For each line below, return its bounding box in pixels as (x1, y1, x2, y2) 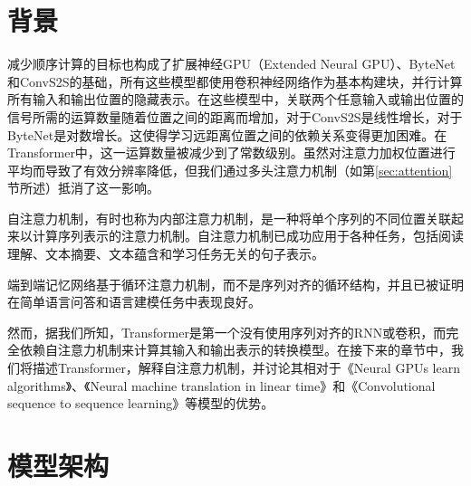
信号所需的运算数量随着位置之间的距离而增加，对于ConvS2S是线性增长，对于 (7, 107, 463, 126)
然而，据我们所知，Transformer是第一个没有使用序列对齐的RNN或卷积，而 (7, 322, 447, 341)
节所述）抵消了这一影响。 (7, 178, 159, 197)
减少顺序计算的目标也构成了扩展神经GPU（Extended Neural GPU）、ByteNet (7, 54, 456, 73)
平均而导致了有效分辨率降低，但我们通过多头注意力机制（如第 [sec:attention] (7, 160, 453, 179)
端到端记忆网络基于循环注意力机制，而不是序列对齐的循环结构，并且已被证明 (7, 274, 464, 293)
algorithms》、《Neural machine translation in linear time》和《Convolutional (7, 376, 436, 395)
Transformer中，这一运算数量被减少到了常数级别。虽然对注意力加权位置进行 (7, 143, 456, 162)
